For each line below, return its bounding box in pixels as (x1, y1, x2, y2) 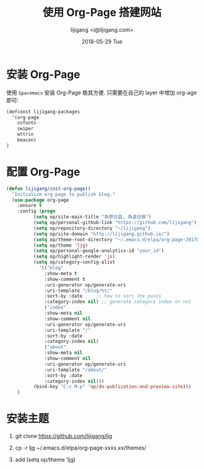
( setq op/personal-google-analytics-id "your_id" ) (33, 248, 165, 254)
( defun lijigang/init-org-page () (6, 185, 91, 192)
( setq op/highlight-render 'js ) (33, 253, 115, 259)
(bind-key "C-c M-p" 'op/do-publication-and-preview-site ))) (33, 384, 191, 390)
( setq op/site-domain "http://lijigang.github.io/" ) (33, 231, 170, 237)
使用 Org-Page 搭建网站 (42, 5, 162, 19)
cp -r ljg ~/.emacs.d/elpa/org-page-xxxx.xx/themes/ (15, 444, 147, 451)
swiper (17, 125, 34, 132)
